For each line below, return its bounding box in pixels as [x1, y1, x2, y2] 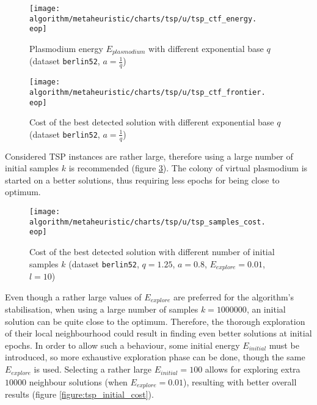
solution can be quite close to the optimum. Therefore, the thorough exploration [5, 314, 305, 327]
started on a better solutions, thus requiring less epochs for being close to [5, 173, 280, 186]
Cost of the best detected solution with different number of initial [29, 245, 275, 258]
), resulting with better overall [183, 375, 297, 388]
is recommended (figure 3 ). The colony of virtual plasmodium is [68, 162, 308, 174]
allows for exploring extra [205, 363, 301, 376]
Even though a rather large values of [5, 290, 142, 303]
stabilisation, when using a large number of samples [5, 303, 199, 316]
